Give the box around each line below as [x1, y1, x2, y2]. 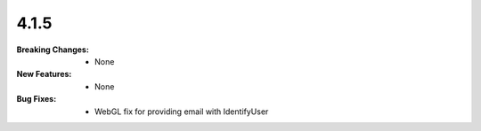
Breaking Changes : [16, 44, 89, 55]
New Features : [16, 69, 72, 80]
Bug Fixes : [16, 94, 57, 104]
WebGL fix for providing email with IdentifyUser [94, 106, 269, 117]
